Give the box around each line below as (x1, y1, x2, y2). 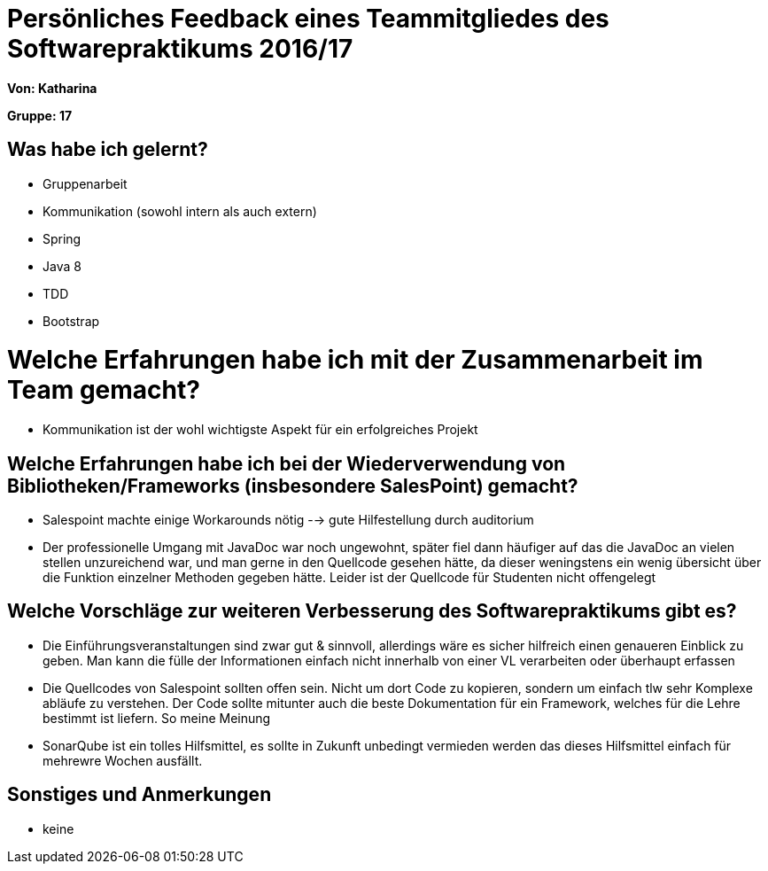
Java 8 (43, 258, 81, 274)
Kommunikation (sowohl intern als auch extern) (43, 203, 317, 219)
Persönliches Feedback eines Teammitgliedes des (7, 4, 609, 34)
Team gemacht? (7, 375, 200, 406)
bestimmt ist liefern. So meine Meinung (43, 710, 271, 726)
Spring (43, 230, 81, 246)
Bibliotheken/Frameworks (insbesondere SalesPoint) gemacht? (7, 474, 578, 497)
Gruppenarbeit (43, 175, 128, 191)
